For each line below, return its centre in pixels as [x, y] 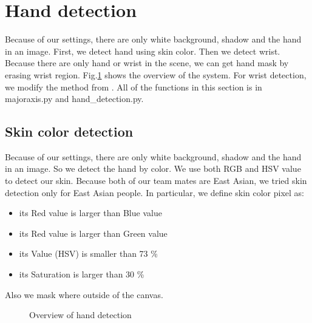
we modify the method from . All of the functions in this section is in [134, 87]
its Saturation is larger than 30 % [82, 274]
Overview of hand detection [80, 315]
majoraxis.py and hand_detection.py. [74, 99]
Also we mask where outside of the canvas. [84, 294]
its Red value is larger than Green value [93, 233]
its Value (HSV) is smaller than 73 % [88, 253]
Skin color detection [69, 131]
